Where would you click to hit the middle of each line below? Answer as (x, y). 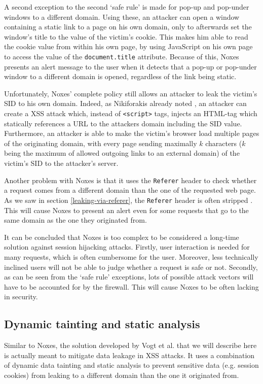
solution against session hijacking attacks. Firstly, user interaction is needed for (127, 247)
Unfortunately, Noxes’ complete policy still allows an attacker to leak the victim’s (131, 93)
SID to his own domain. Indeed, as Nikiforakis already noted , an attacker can (125, 103)
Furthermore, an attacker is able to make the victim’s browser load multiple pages (132, 133)
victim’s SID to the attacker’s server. (61, 163)
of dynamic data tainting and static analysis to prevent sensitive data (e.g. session (131, 365)
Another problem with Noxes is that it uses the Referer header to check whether (130, 180)
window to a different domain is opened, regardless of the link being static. (120, 76)
